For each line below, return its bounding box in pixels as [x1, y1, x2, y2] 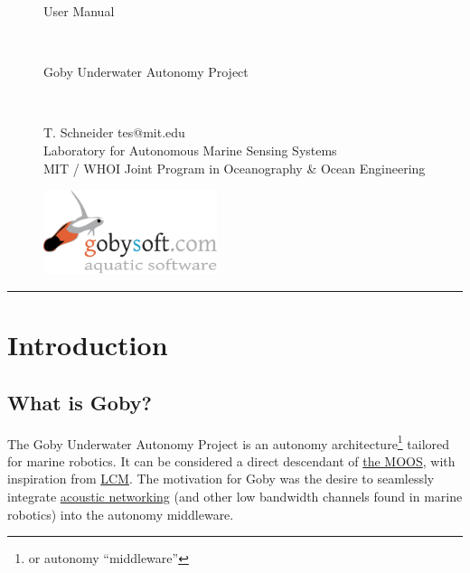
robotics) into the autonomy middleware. [7, 504, 234, 523]
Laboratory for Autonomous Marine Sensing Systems [43, 140, 337, 159]
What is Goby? [7, 388, 152, 416]
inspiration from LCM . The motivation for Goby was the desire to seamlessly [7, 469, 435, 488]
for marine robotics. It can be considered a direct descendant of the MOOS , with [7, 451, 456, 470]
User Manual [43, 2, 115, 20]
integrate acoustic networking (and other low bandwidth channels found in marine [7, 487, 463, 506]
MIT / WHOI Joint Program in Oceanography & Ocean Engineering [43, 158, 426, 177]
